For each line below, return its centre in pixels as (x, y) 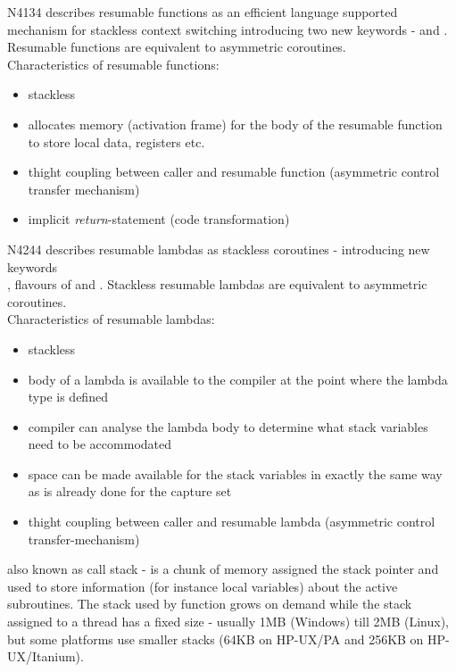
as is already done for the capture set (130, 491)
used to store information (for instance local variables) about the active (203, 586)
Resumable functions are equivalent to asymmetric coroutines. (177, 47)
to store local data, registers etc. (116, 141)
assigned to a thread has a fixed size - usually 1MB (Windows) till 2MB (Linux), (228, 622)
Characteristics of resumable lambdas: (111, 319)
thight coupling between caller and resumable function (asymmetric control (234, 172)
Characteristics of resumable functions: (113, 64)
